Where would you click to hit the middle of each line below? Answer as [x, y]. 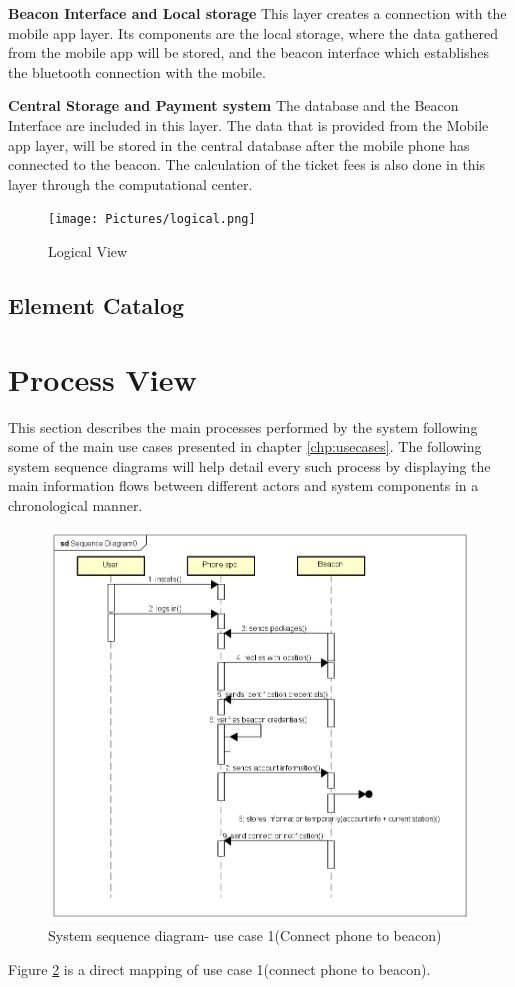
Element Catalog [96, 304]
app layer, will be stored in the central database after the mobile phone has [239, 144]
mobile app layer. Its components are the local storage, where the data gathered [253, 32]
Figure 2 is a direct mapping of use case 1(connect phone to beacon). [219, 969]
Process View [102, 378]
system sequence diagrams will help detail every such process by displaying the [249, 465]
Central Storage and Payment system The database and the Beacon [233, 105]
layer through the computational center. [130, 183]
